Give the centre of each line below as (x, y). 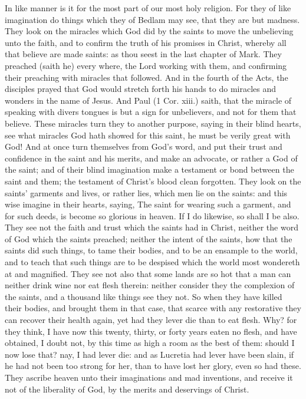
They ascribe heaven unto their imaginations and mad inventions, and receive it (149, 377)
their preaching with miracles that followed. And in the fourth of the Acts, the (147, 77)
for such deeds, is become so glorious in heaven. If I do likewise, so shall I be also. (152, 215)
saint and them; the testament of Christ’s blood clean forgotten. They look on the (153, 181)
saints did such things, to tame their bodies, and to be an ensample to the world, (151, 250)
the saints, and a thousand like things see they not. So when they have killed (144, 296)
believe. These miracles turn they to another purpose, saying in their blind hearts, (153, 123)
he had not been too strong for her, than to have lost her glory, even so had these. (153, 366)
